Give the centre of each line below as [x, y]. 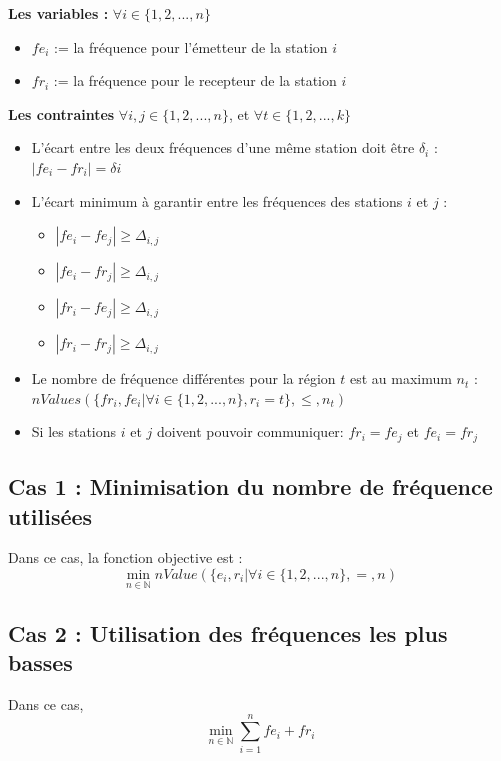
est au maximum [400, 378]
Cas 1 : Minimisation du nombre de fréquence [250, 486]
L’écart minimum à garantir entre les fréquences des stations [217, 200]
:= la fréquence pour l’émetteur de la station [191, 46]
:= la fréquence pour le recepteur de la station [195, 80]
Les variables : [58, 13]
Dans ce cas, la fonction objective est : [125, 557]
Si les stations [74, 431]
